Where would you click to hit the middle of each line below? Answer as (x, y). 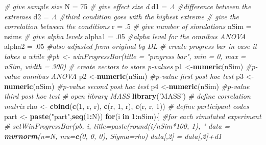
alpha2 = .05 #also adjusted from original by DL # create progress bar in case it (131, 46)
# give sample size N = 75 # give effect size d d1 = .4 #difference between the (128, 6)
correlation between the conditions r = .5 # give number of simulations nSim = (128, 26)
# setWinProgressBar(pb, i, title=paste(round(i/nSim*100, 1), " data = (117, 126)
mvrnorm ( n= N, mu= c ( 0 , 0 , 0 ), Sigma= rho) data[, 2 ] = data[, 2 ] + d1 (113, 136)
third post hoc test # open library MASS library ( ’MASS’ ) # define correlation (127, 96)
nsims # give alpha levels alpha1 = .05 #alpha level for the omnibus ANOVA (125, 36)
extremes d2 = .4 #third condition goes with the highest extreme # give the (122, 16)
